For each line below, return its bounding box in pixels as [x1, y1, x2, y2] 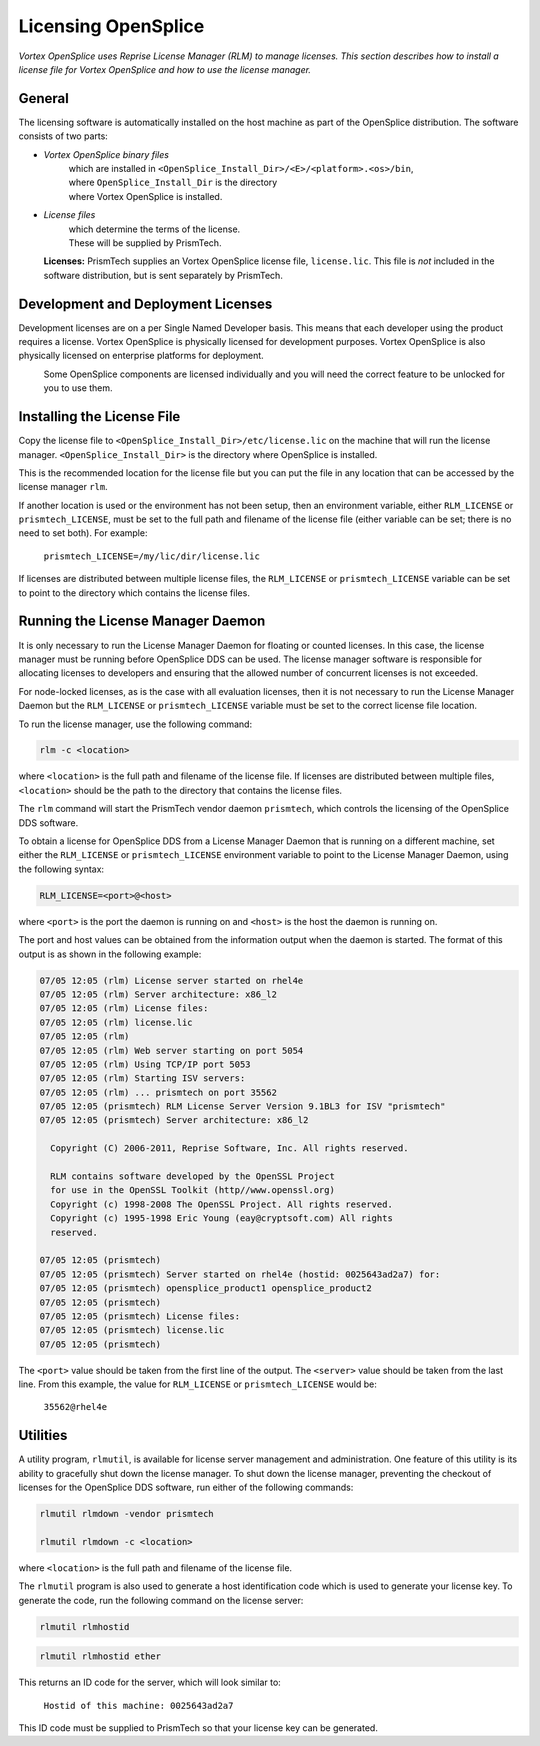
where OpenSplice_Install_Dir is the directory [68, 176, 278, 189]
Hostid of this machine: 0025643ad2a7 [43, 1700, 234, 1711]
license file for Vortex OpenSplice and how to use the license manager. [18, 63, 312, 75]
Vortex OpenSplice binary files [43, 148, 170, 160]
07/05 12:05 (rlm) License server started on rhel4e [39, 975, 304, 986]
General [18, 90, 70, 107]
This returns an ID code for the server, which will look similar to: [18, 1676, 282, 1689]
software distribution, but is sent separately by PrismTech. [43, 269, 284, 281]
